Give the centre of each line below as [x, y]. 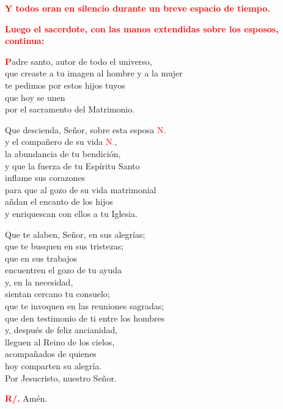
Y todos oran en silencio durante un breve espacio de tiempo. [138, 8]
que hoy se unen [35, 97]
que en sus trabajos [41, 258]
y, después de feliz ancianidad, [61, 330]
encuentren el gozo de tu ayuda [63, 270]
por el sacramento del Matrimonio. [70, 109]
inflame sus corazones [45, 178]
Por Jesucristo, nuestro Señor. [61, 378]
